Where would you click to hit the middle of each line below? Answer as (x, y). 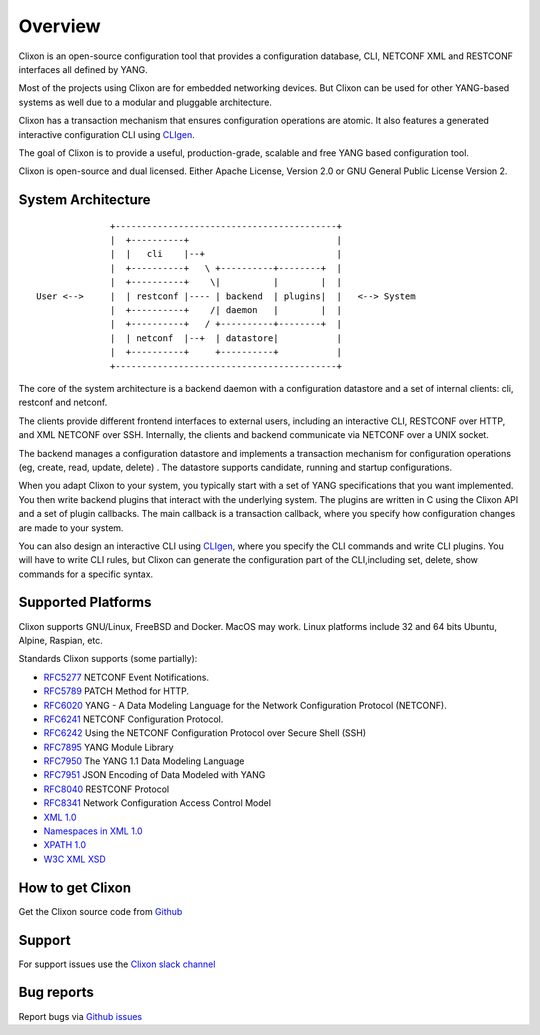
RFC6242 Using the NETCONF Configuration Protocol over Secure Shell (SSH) (205, 733)
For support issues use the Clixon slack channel (117, 964)
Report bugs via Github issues (80, 1016)
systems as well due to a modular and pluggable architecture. (145, 102)
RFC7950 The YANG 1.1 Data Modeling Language (144, 761)
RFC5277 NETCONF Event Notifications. (126, 677)
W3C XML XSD (75, 859)
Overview (59, 26)
